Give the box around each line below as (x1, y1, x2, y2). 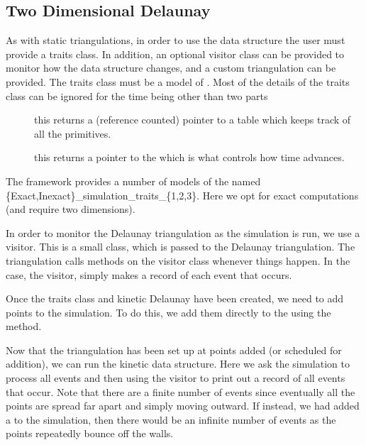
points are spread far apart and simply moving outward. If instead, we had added (6, 398, 360, 413)
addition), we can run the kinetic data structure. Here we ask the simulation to (6, 356, 350, 371)
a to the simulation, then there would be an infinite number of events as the (6, 412, 336, 427)
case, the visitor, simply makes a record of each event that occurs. (6, 267, 292, 282)
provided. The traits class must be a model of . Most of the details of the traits (6, 74, 350, 89)
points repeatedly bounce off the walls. (6, 426, 174, 441)
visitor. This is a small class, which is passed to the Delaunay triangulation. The (6, 239, 355, 254)
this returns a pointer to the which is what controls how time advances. (34, 150, 345, 165)
